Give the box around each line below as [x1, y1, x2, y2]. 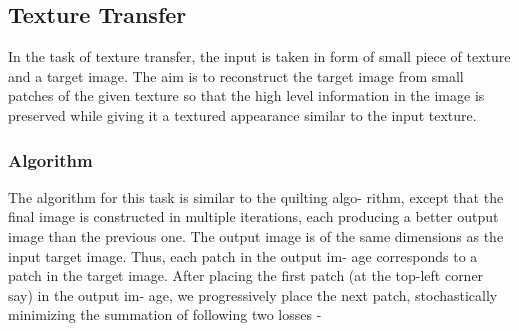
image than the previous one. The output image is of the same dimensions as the [8, 225, 504, 246]
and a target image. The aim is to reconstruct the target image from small [8, 65, 464, 86]
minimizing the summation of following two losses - [8, 304, 322, 325]
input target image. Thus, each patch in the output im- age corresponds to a [8, 245, 478, 266]
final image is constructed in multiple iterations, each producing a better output [8, 206, 499, 227]
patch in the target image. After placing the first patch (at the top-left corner [8, 265, 484, 286]
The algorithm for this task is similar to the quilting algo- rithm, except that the [8, 186, 504, 207]
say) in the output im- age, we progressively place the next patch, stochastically [8, 284, 498, 305]
